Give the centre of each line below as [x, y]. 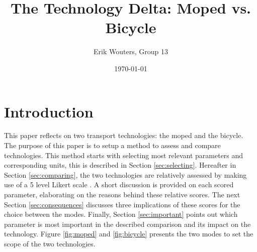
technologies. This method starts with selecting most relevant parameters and [124, 155]
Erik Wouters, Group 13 [131, 51]
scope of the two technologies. [50, 243]
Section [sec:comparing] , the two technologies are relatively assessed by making [125, 174]
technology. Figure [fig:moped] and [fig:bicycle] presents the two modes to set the [129, 234]
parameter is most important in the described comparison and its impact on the [127, 224]
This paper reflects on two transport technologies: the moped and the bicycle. [124, 135]
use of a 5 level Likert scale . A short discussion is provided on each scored [119, 184]
